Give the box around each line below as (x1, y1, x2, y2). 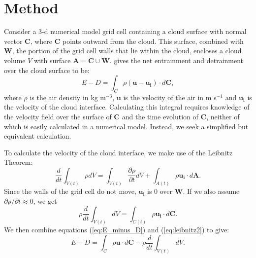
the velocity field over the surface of (4, 111, 112, 122)
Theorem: (4, 157, 33, 167)
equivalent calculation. (4, 131, 71, 141)
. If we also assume (183, 186, 240, 196)
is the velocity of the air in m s (123, 92, 217, 102)
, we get (33, 195, 57, 206)
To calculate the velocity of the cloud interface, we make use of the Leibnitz (4, 147, 233, 157)
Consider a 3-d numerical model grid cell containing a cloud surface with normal (4, 26, 247, 37)
